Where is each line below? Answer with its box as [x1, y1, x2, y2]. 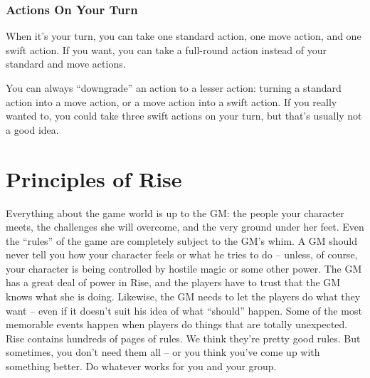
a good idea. [6, 122, 59, 137]
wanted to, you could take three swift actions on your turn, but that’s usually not [6, 108, 362, 123]
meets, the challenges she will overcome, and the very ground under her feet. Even [6, 219, 364, 234]
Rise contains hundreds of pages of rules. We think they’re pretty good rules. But [6, 330, 361, 345]
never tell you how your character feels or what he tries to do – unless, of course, [6, 247, 358, 262]
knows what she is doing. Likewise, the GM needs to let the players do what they [6, 289, 361, 304]
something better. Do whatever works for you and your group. [6, 359, 277, 374]
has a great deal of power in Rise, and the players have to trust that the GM [6, 275, 341, 290]
